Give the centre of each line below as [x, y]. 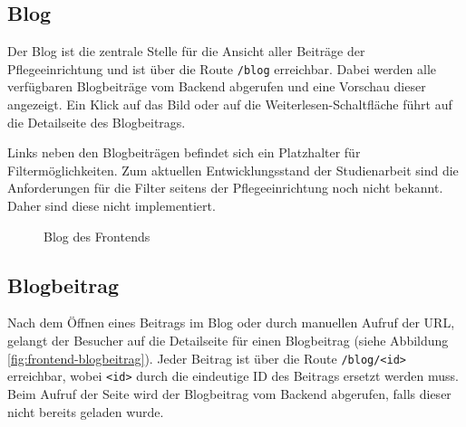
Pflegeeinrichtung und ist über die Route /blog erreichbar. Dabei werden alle [222, 68]
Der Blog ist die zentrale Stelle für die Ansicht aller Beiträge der [186, 51]
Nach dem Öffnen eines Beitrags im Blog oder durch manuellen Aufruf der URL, [231, 323]
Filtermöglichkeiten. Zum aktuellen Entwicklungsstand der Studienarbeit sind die [233, 170]
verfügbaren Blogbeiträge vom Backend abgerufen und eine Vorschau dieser [217, 86]
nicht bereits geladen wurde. [86, 411]
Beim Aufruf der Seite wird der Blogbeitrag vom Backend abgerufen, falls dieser [229, 393]
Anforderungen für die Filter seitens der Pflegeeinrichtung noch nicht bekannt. [225, 188]
